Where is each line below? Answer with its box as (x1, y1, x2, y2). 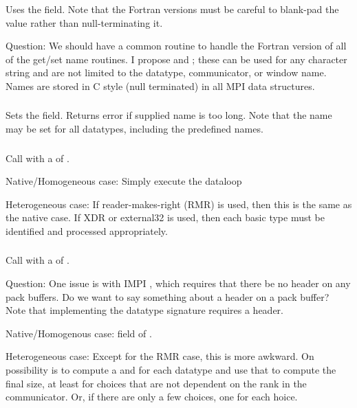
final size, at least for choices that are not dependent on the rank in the (6, 376, 307, 390)
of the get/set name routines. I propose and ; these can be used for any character (6, 52, 347, 66)
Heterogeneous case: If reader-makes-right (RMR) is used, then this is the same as (6, 196, 352, 211)
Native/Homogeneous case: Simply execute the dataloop (6, 174, 242, 188)
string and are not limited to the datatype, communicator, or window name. (6, 65, 327, 80)
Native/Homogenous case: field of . (6, 326, 152, 340)
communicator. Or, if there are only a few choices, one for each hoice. (6, 389, 298, 404)
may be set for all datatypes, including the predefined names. (6, 122, 263, 135)
